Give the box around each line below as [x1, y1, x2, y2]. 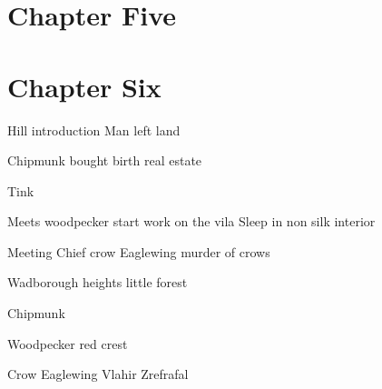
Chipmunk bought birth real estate [7, 151, 202, 170]
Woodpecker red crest [7, 334, 128, 353]
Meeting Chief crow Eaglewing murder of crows [7, 242, 270, 261]
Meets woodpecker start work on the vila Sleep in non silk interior [7, 212, 376, 231]
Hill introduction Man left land [7, 120, 181, 139]
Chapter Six [7, 67, 162, 105]
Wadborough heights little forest [7, 273, 188, 292]
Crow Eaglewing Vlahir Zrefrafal [7, 364, 189, 384]
